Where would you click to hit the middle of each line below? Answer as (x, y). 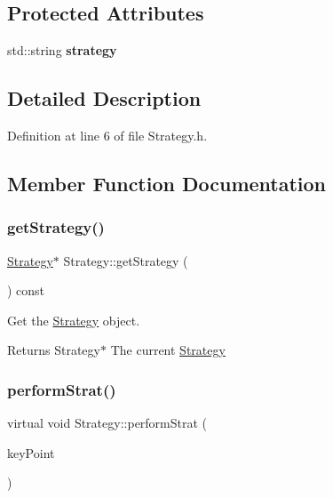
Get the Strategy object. (74, 320)
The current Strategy (168, 350)
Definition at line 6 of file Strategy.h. (107, 135)
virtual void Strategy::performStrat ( (107, 423)
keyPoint (31, 452)
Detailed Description (104, 98)
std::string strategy (62, 50)
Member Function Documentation (167, 183)
